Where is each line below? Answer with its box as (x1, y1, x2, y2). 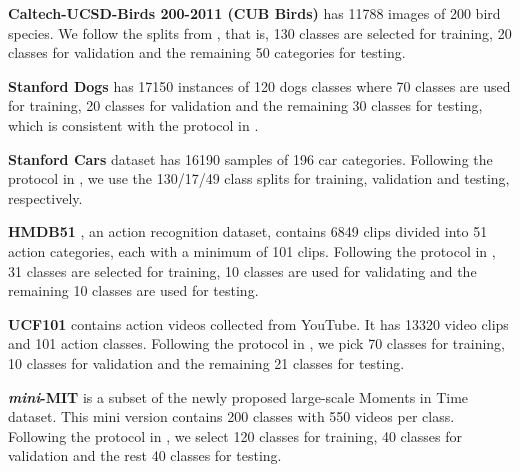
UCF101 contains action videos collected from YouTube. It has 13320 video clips (8, 313, 509, 334)
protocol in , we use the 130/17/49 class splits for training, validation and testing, (8, 168, 510, 189)
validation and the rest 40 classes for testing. (8, 445, 282, 466)
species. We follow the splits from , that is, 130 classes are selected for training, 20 (8, 22, 512, 43)
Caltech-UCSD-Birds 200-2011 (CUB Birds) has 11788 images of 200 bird (8, 3, 501, 23)
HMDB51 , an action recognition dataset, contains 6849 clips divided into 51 (8, 221, 488, 242)
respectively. (8, 187, 83, 208)
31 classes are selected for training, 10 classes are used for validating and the (8, 260, 477, 281)
